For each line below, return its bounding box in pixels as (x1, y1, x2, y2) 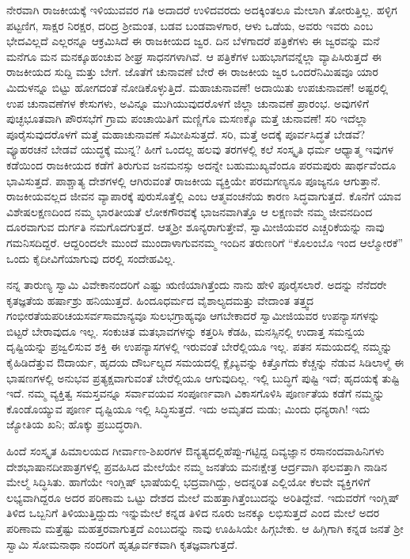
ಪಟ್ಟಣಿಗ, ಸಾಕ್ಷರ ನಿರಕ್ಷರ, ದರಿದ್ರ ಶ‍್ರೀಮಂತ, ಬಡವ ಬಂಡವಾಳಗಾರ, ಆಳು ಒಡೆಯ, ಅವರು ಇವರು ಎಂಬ (6, 17, 374, 33)
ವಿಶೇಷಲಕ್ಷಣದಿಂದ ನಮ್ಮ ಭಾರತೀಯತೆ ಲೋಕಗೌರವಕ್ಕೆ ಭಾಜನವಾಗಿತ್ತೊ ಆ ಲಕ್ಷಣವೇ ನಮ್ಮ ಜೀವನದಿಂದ (6, 203, 373, 219)
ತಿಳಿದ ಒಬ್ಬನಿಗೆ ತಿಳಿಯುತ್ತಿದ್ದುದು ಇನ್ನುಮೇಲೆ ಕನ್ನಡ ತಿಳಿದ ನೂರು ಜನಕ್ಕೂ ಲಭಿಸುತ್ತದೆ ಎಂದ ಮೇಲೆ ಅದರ (6, 504, 380, 521)
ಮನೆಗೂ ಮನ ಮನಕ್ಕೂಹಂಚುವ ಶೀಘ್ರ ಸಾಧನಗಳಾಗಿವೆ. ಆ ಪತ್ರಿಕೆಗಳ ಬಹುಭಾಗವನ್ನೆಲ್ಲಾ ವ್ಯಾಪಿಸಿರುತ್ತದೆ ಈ (6, 48, 382, 64)
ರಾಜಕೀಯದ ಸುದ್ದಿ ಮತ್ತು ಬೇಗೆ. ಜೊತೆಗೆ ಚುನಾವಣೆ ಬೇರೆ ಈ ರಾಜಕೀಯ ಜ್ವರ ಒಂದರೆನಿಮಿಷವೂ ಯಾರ (6, 63, 379, 80)
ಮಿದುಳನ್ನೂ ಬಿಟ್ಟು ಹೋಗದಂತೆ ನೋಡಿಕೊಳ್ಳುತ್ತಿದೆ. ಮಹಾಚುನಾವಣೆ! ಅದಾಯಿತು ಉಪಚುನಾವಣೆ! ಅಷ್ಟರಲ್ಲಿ (6, 78, 389, 95)
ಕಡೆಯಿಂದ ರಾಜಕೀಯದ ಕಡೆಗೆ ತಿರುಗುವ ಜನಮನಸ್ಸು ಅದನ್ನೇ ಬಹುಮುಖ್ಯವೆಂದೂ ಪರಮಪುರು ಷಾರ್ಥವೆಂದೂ (6, 156, 397, 173)
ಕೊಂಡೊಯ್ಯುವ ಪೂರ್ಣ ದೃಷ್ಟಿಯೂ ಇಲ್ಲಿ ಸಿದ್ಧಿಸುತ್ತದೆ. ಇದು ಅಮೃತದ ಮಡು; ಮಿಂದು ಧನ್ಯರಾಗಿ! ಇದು (6, 400, 370, 416)
